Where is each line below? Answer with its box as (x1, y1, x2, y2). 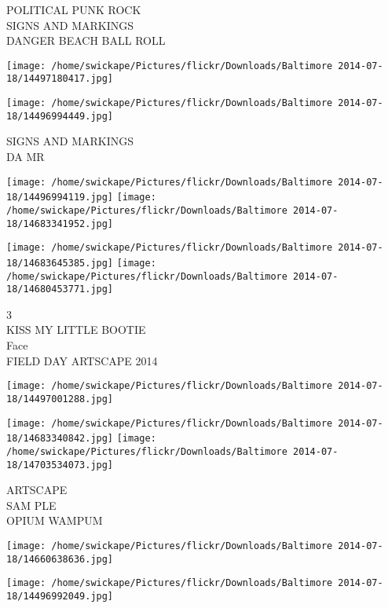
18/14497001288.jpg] (6, 393, 114, 405)
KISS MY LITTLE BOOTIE (6, 321, 146, 338)
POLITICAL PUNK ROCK (6, 2, 141, 17)
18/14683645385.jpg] (6, 257, 114, 269)
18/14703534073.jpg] (6, 459, 114, 471)
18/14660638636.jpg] (6, 553, 114, 565)
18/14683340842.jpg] (6, 433, 114, 445)
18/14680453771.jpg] (6, 284, 114, 295)
